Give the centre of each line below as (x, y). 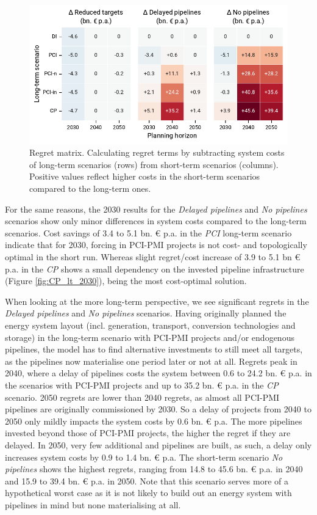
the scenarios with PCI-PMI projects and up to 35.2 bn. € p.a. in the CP (142, 385)
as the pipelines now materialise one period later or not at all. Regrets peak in (151, 361)
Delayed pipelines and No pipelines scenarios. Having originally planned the (146, 313)
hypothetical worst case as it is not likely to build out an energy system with (148, 493)
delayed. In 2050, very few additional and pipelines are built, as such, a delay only (158, 444)
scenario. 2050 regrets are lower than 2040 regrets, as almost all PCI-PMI (142, 397)
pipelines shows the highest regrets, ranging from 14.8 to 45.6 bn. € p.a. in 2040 (154, 469)
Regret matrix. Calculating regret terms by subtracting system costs (157, 152)
